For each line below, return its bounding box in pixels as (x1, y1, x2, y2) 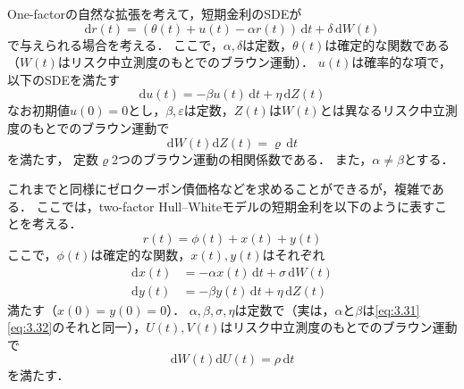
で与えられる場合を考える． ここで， (7, 35, 224, 54)
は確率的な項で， (351, 53, 451, 71)
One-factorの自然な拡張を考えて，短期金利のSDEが (7, 4, 302, 22)
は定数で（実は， (234, 300, 335, 319)
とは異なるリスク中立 (319, 101, 445, 120)
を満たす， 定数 (7, 149, 99, 168)
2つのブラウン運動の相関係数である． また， (112, 149, 373, 168)
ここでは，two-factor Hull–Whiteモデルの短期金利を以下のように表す (36, 196, 434, 215)
